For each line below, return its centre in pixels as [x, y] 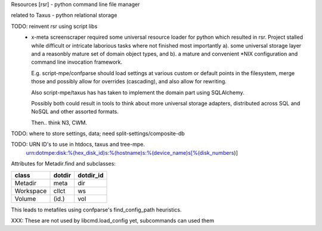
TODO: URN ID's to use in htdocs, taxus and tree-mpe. [78, 144]
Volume [25, 198]
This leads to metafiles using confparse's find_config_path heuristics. [96, 210]
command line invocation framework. [77, 62]
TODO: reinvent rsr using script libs [54, 26]
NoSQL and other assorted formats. [75, 112]
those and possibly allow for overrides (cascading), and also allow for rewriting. [129, 82]
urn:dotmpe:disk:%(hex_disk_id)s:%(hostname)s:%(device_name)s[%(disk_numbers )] [132, 152]
